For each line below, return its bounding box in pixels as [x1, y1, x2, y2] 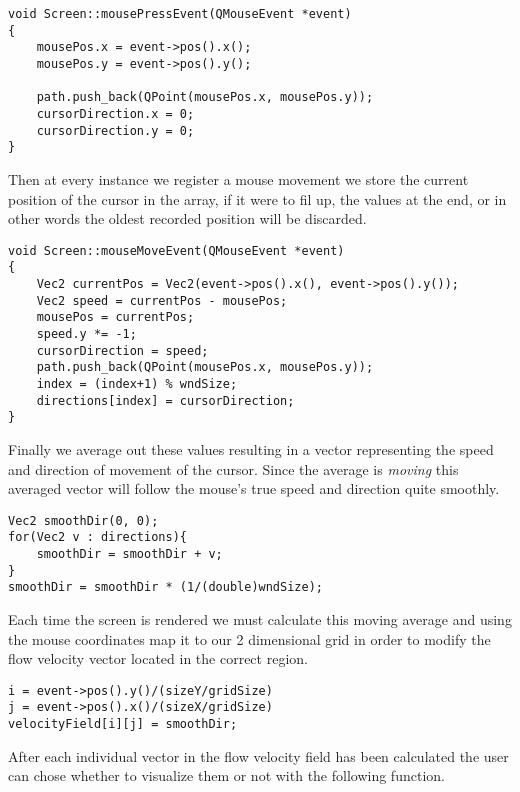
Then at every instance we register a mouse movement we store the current [8, 168, 469, 189]
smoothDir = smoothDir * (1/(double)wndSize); [8, 580, 323, 595]
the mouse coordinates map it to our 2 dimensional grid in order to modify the [8, 628, 491, 649]
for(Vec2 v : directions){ [8, 530, 187, 545]
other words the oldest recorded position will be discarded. [8, 208, 367, 229]
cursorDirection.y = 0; [36, 123, 195, 138]
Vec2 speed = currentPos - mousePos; [36, 293, 288, 308]
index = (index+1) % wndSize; [36, 376, 238, 391]
